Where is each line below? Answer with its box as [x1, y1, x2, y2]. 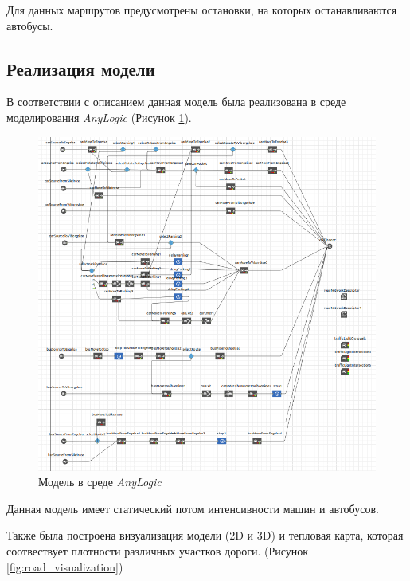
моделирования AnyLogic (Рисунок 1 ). [6, 108, 192, 125]
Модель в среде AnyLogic [38, 473, 162, 490]
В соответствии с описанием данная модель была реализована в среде [6, 93, 346, 110]
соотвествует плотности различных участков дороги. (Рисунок [6, 542, 308, 559]
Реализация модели [6, 56, 155, 80]
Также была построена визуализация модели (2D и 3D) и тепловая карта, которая [6, 527, 404, 544]
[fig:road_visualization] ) [6, 558, 123, 575]
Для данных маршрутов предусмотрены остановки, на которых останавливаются [6, 2, 397, 18]
